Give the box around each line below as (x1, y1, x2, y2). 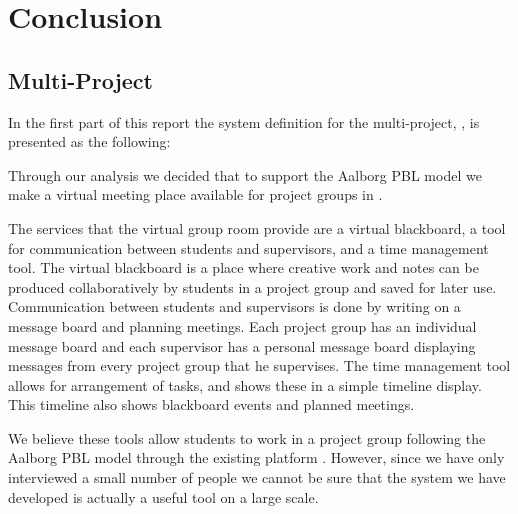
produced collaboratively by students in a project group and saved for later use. (8, 276, 497, 297)
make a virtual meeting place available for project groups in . (8, 184, 383, 205)
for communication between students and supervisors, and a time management (8, 237, 489, 258)
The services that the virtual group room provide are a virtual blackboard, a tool (8, 217, 506, 238)
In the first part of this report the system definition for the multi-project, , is (8, 111, 480, 132)
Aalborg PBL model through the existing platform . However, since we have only (8, 447, 505, 468)
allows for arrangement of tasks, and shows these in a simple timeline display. (8, 374, 482, 395)
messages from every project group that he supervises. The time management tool (8, 355, 511, 376)
